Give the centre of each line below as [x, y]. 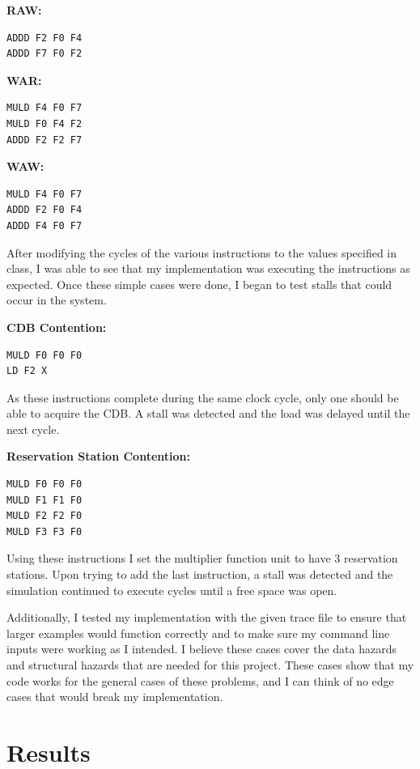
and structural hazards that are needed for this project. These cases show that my [210, 665]
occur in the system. [57, 300]
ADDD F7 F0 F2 [45, 54]
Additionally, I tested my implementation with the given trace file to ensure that [207, 617]
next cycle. [33, 429]
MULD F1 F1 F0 [45, 500]
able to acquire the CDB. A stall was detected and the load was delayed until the [208, 413]
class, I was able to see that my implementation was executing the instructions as [208, 268]
